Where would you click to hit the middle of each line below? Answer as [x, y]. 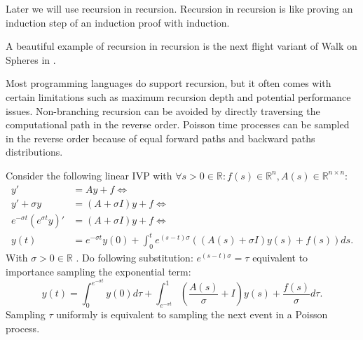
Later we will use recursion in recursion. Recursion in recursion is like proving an [179, 8]
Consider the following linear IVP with [89, 175]
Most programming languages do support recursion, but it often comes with [169, 83]
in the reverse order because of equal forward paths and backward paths [160, 138]
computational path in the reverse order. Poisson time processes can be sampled [178, 124]
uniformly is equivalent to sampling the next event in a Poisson [192, 314]
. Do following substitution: [135, 257]
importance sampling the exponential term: [98, 271]
